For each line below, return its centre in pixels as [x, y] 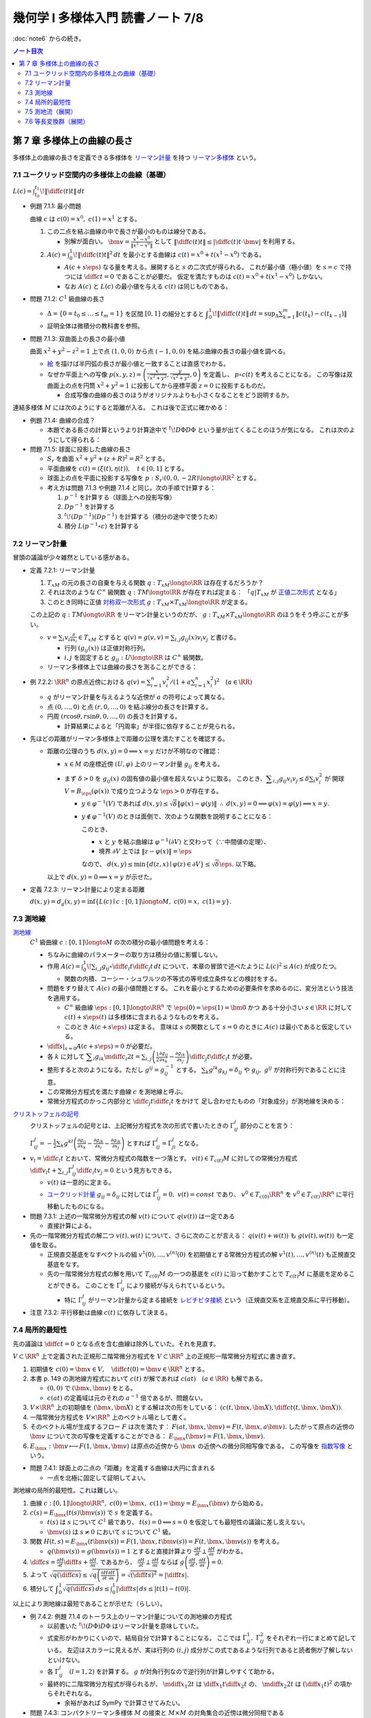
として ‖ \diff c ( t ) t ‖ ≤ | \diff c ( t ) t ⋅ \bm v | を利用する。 [226, 241]
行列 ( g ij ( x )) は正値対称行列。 [106, 648]
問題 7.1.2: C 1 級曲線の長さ [67, 299]
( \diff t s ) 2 [144, 1575]
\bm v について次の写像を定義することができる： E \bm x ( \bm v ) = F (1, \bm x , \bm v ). [147, 1437]
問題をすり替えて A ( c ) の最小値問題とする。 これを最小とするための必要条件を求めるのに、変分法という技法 [200, 988]
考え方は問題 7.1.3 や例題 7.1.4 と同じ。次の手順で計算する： [132, 487]
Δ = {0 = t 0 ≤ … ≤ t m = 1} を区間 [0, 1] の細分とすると [125, 314]
